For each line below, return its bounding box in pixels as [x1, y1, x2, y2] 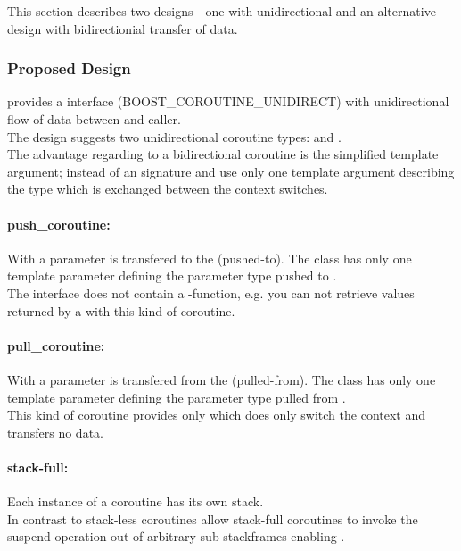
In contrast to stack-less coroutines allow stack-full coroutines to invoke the [7, 509, 418, 528]
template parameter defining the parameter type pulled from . [7, 388, 346, 406]
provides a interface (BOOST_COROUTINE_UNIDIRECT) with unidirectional [7, 92, 449, 111]
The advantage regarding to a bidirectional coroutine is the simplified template [7, 145, 439, 163]
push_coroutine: [7, 214, 111, 233]
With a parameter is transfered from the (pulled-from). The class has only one [7, 370, 436, 388]
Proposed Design [7, 57, 131, 79]
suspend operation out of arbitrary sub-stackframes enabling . [7, 527, 345, 546]
